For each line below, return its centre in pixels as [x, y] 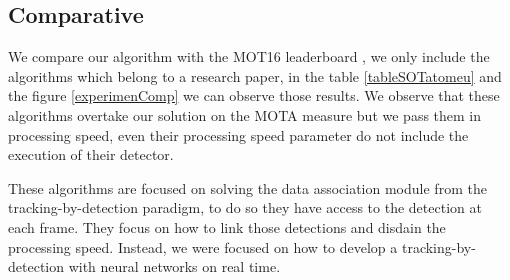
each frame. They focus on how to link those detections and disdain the [227, 226]
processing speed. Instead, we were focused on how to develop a [203, 246]
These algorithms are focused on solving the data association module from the [247, 187]
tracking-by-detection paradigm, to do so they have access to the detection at [245, 207]
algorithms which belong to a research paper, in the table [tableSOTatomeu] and [255, 75]
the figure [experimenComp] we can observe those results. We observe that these [254, 95]
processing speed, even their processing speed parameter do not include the [238, 134]
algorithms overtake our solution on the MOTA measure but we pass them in [245, 114]
